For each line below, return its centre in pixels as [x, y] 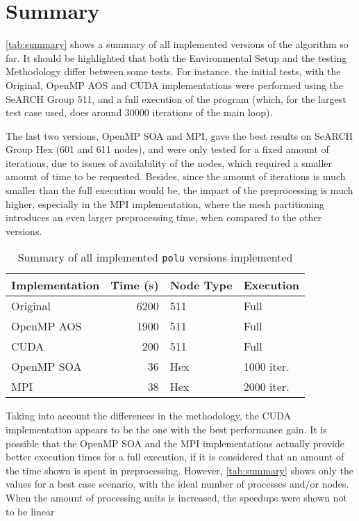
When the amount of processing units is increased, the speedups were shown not [176, 497]
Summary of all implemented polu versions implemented [155, 257]
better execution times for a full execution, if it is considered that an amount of [175, 457]
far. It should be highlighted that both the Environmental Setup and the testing [176, 57]
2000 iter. [266, 387]
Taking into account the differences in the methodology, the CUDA [148, 416]
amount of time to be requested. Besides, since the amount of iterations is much [176, 176]
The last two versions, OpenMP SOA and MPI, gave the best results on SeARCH [179, 135]
